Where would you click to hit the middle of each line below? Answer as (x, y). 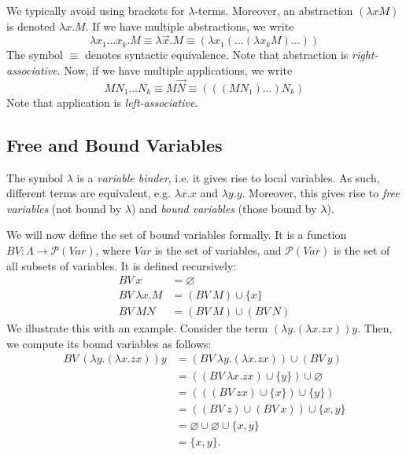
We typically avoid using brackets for (96, 10)
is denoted (31, 26)
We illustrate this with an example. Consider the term (137, 328)
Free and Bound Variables (114, 144)
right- (365, 55)
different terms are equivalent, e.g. (89, 193)
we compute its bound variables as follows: (109, 343)
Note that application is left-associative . (102, 102)
